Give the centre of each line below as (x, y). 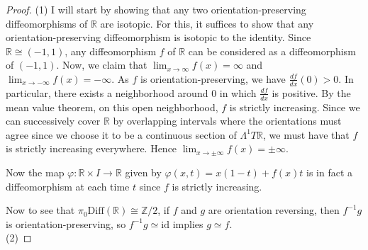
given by (143, 172)
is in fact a (330, 172)
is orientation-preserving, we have (213, 78)
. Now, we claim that (102, 65)
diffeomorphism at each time (68, 186)
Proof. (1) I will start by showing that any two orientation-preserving (156, 9)
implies (188, 223)
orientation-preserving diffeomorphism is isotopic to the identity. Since (158, 37)
